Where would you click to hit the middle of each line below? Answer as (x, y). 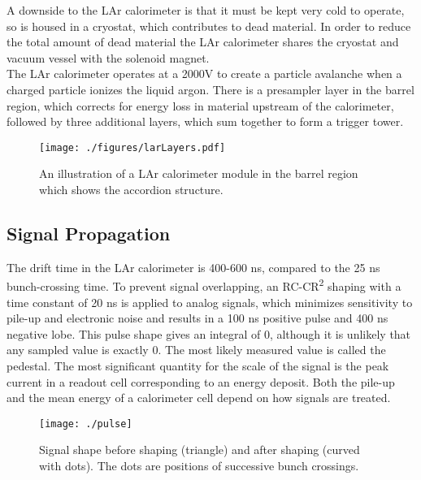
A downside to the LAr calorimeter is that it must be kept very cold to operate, (206, 10)
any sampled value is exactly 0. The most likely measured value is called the (196, 350)
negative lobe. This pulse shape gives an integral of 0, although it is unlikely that (209, 333)
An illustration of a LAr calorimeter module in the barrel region (199, 173)
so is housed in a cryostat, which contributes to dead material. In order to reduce (209, 26)
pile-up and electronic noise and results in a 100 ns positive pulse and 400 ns (197, 318)
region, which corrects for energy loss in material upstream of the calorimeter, (200, 105)
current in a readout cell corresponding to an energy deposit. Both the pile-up (201, 381)
